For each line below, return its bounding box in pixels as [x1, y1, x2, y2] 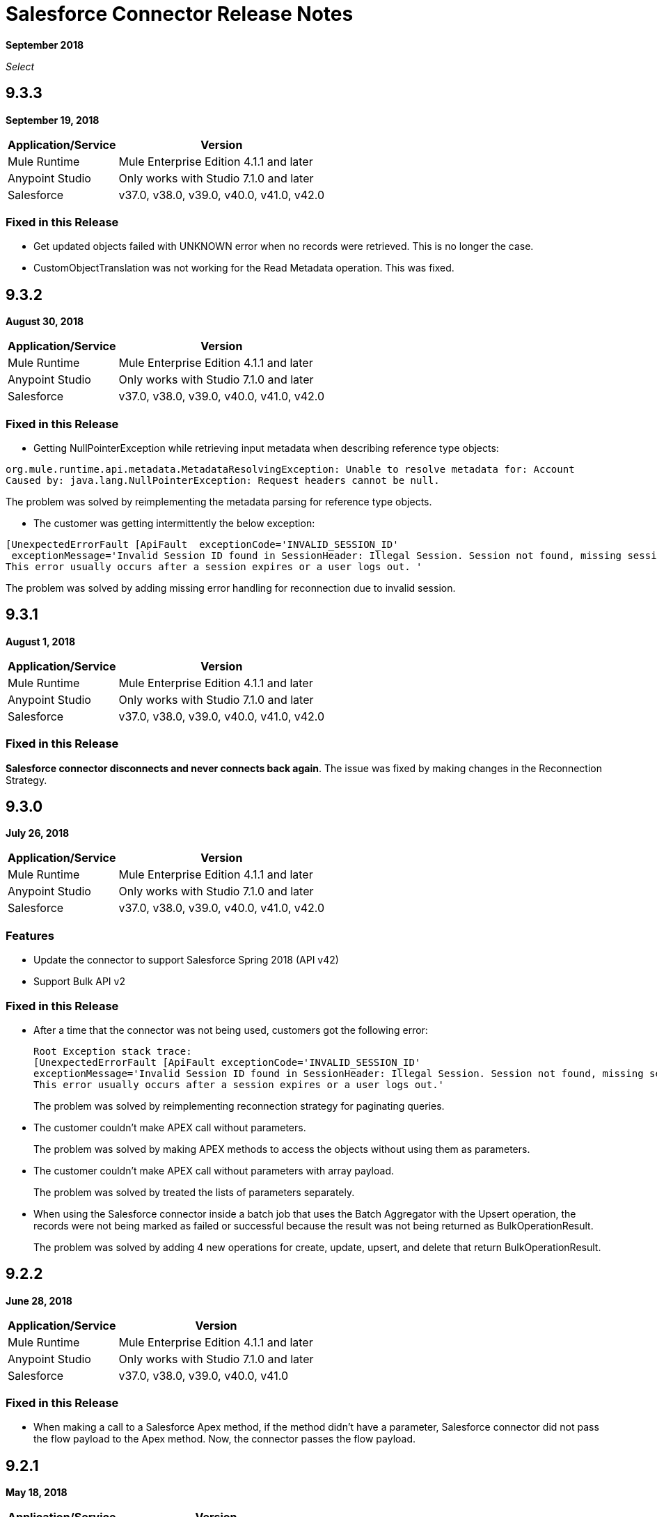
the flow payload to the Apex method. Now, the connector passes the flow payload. [33, 1433, 416, 1445]
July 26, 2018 [6, 827, 70, 840]
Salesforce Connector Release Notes [6, 2, 354, 26]
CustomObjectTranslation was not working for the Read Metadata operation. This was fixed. [33, 262, 454, 274]
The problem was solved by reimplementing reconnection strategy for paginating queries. [33, 1099, 445, 1112]
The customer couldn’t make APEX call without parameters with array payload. [33, 1164, 395, 1177]
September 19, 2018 [6, 113, 100, 126]
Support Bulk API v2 [33, 975, 125, 988]
